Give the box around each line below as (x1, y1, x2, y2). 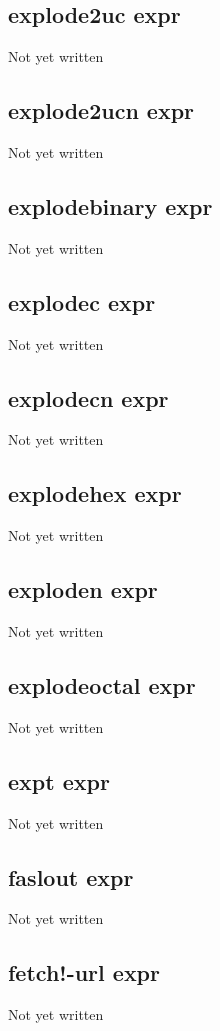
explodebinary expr (8, 190, 213, 221)
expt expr (8, 765, 110, 796)
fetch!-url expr (8, 957, 160, 988)
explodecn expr (8, 382, 169, 413)
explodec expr (8, 286, 156, 317)
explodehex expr (8, 478, 182, 509)
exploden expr (8, 574, 158, 605)
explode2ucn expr (8, 95, 195, 126)
